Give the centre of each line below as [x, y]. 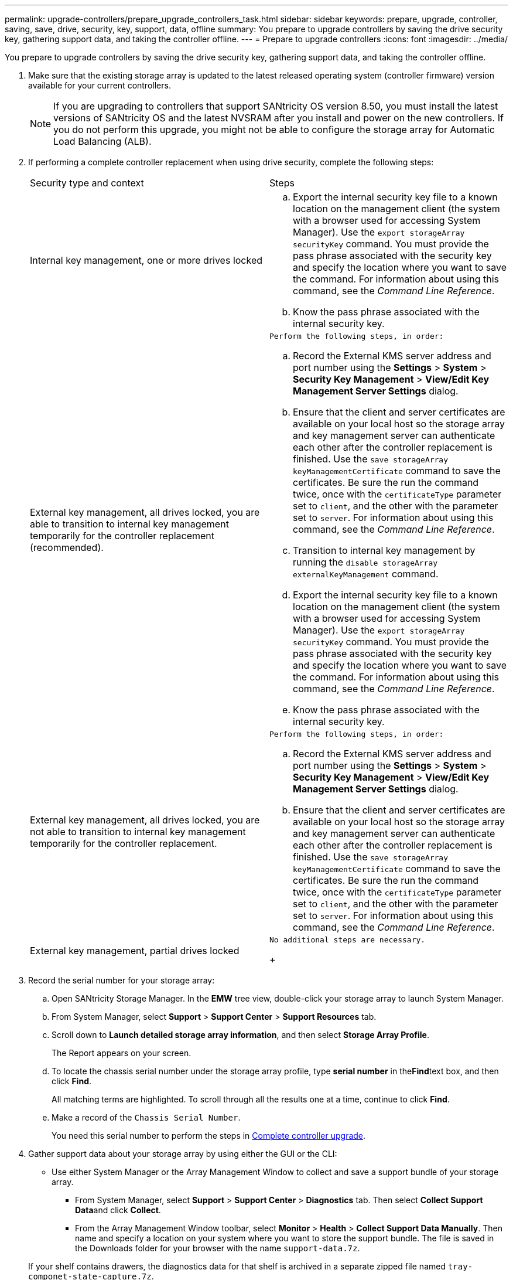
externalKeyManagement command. [366, 574]
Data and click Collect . [118, 1210]
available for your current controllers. [100, 85]
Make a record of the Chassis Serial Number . [146, 1117]
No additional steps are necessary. [348, 940]
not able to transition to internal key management [138, 831]
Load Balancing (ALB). [102, 141]
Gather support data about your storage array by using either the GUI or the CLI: [183, 1154]
